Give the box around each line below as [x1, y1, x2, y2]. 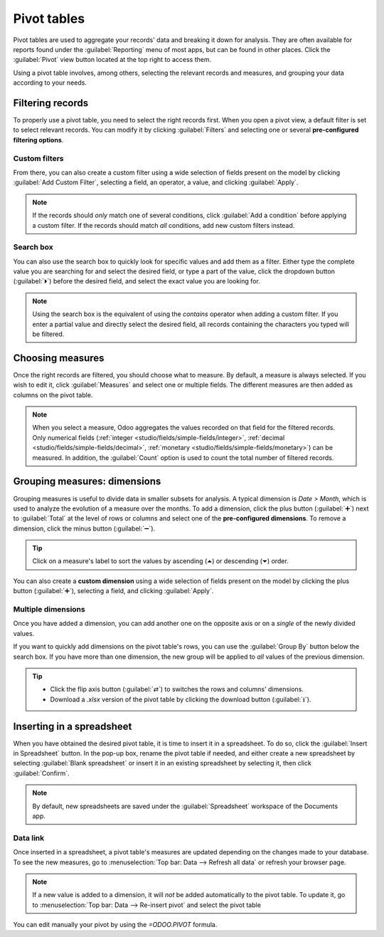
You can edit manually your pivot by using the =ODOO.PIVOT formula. [13, 921, 218, 929]
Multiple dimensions [13, 604, 85, 614]
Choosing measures [13, 352, 105, 364]
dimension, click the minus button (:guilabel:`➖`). [13, 524, 156, 533]
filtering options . [13, 135, 64, 144]
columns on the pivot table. [13, 390, 93, 399]
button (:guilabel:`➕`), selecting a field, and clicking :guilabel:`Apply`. [13, 587, 214, 595]
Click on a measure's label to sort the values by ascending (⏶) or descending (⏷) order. [32, 557, 289, 565]
